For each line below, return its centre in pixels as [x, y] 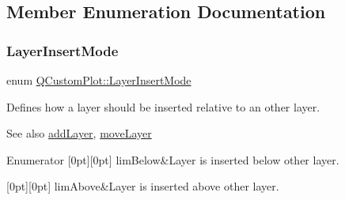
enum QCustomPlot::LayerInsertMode [99, 80]
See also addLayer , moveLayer [79, 133]
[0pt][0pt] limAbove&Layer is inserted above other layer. [143, 186]
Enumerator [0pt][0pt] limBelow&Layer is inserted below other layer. [173, 159]
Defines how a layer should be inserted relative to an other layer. [163, 106]
